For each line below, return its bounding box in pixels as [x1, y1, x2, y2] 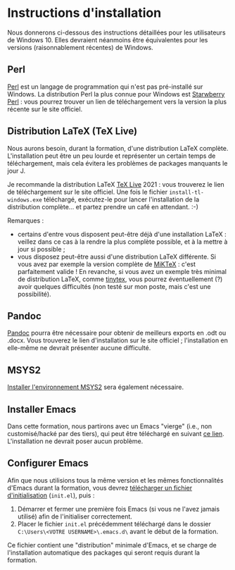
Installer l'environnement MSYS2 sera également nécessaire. [7, 383, 184, 392]
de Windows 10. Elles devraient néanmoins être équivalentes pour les [7, 35, 208, 44]
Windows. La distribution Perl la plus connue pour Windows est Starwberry [7, 89, 225, 98]
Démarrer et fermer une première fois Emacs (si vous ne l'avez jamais [17, 504, 220, 513]
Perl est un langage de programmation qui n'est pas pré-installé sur [7, 82, 203, 91]
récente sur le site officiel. [7, 104, 83, 113]
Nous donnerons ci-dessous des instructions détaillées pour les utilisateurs [7, 28, 227, 37]
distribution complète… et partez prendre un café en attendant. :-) [7, 202, 199, 211]
